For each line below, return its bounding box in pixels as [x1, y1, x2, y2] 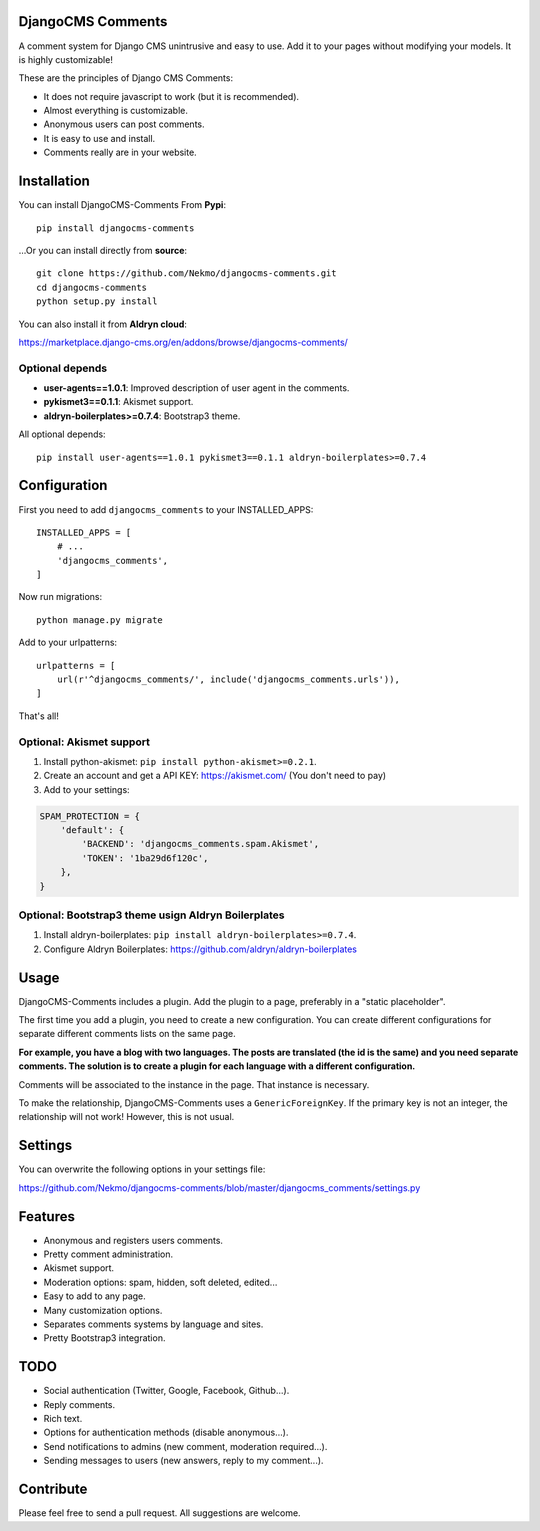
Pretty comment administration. [43, 1248, 174, 1260]
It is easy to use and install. [43, 132, 156, 144]
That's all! [18, 710, 59, 722]
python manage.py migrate [36, 614, 164, 625]
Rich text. [43, 1413, 83, 1425]
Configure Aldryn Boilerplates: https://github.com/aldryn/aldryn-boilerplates [43, 943, 357, 955]
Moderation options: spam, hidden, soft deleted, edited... [43, 1276, 278, 1288]
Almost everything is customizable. [43, 105, 189, 117]
